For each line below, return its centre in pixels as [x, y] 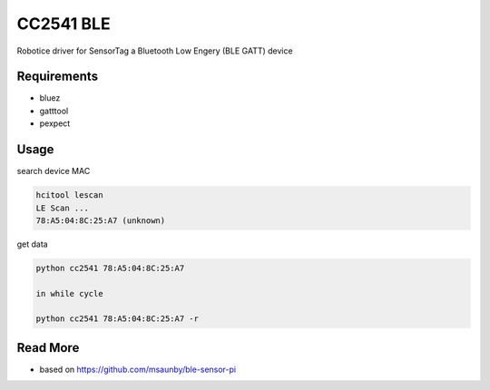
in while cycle [69, 293]
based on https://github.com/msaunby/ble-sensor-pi [137, 369]
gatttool [54, 111]
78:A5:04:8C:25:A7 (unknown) [101, 220]
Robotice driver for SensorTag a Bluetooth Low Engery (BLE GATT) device [155, 51]
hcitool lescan [69, 195]
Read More [48, 348]
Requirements [58, 77]
